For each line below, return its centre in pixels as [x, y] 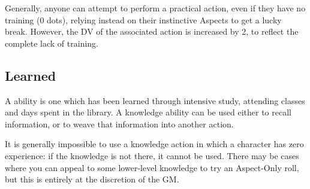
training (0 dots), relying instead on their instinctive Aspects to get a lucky [143, 19]
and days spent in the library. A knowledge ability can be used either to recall [148, 112]
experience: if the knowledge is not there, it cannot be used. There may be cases [152, 155]
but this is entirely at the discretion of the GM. [92, 179]
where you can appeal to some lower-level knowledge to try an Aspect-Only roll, [152, 167]
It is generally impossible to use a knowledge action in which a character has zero [154, 144]
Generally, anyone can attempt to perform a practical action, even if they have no [155, 8]
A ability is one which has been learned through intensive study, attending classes [155, 100]
